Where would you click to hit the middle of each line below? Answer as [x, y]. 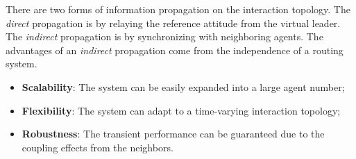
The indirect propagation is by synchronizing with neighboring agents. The [164, 36]
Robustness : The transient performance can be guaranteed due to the [173, 134]
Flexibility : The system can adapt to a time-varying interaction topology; [181, 110]
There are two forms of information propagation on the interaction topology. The [178, 9]
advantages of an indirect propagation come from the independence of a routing [175, 50]
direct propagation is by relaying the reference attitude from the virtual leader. [173, 23]
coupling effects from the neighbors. [98, 147]
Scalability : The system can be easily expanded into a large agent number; [183, 86]
